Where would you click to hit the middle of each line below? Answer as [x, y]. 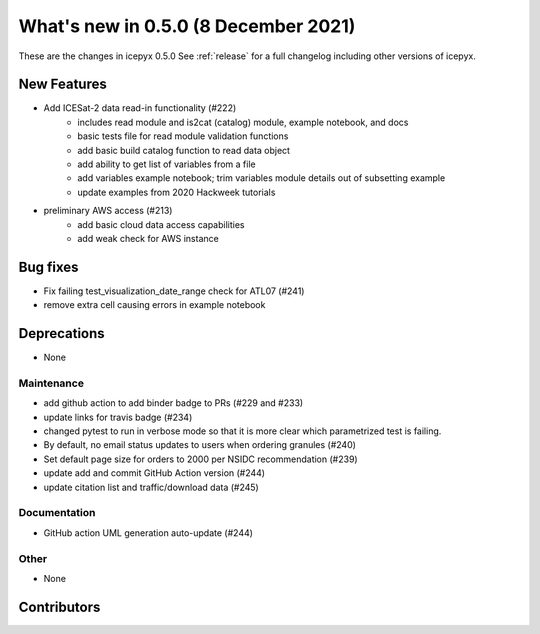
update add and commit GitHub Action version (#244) [154, 473]
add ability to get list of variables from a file [166, 164]
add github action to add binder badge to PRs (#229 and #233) [173, 403]
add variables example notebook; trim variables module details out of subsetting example [261, 178]
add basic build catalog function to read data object [183, 150]
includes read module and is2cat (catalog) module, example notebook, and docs [243, 122]
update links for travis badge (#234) [118, 417]
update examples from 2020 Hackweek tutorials [176, 192]
